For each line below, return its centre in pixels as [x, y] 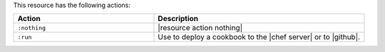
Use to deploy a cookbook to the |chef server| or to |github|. [259, 37]
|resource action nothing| [200, 28]
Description [178, 19]
